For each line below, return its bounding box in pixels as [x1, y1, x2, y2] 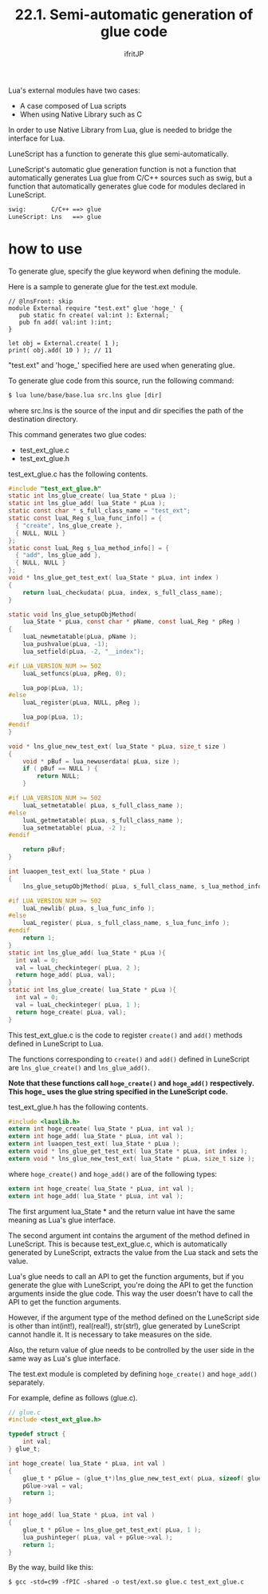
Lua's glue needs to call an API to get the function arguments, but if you [8, 1271, 245, 1281]
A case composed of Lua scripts [19, 101, 127, 110]
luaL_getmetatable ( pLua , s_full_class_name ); [22, 816, 183, 824]
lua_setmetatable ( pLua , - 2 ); [22, 823, 127, 832]
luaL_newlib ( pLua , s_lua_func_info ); [22, 904, 156, 912]
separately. [8, 1377, 45, 1387]
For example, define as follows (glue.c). [8, 1393, 138, 1402]
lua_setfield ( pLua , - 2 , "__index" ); [22, 648, 145, 656]
